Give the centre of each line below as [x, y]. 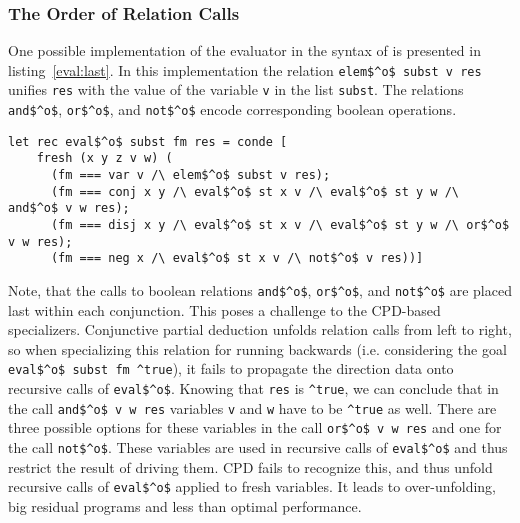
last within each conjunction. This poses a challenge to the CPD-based [224, 309]
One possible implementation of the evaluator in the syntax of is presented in [244, 50]
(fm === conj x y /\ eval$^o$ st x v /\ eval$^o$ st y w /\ [255, 191]
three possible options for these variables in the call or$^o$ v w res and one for [255, 427]
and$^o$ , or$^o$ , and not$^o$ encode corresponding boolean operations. [232, 109]
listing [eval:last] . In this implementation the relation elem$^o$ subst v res [245, 69]
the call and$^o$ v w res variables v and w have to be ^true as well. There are [252, 407]
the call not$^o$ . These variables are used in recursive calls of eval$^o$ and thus [258, 447]
